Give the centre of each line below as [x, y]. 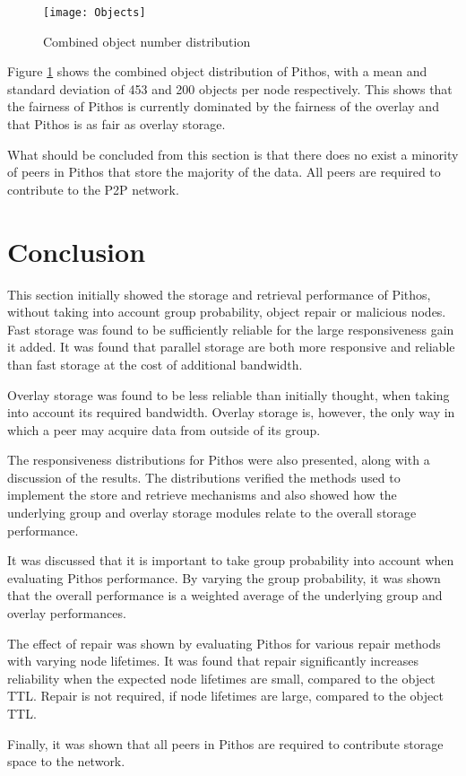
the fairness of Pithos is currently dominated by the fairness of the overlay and [223, 106]
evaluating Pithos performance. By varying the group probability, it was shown [224, 577]
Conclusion [77, 251]
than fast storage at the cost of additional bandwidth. [155, 364]
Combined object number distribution [147, 41]
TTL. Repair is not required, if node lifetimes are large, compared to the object [225, 696]
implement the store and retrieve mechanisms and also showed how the [202, 495]
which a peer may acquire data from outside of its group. [164, 429]
